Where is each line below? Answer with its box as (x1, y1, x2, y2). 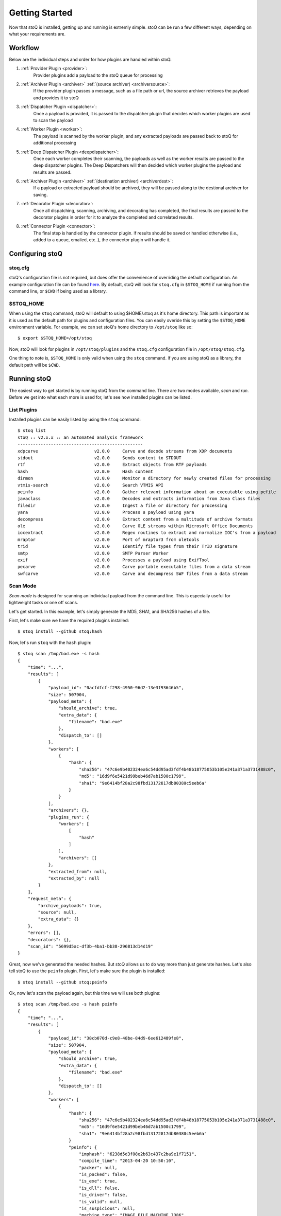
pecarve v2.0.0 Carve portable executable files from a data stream (17, 564, 251, 570)
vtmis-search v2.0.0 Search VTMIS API (17, 482, 164, 488)
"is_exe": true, (79, 1179, 117, 1184)
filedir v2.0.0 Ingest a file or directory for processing (17, 502, 228, 508)
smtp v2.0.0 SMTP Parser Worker (17, 550, 169, 556)
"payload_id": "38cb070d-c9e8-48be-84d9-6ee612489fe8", (48, 1036, 184, 1041)
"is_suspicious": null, (79, 1206, 135, 1211)
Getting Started (9, 7, 73, 18)
